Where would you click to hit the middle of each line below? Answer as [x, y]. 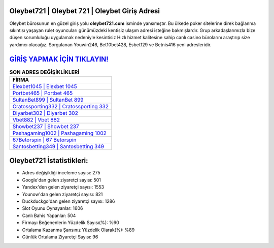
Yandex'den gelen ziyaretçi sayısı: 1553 [63, 187]
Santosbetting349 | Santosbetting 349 [58, 146]
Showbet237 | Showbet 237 [46, 126]
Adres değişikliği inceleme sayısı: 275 [61, 173]
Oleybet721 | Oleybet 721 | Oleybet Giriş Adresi [84, 11]
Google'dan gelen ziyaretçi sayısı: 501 [61, 180]
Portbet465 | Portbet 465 [43, 93]
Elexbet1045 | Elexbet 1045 [45, 86]
